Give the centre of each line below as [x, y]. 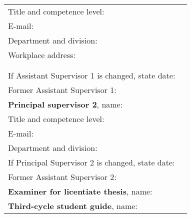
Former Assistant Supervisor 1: [62, 90]
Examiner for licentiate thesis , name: [80, 191]
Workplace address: [42, 55]
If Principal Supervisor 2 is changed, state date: [91, 162]
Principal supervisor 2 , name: [65, 104]
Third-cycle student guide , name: [73, 206]
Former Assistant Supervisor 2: [62, 177]
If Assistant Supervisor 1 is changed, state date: [92, 75]
